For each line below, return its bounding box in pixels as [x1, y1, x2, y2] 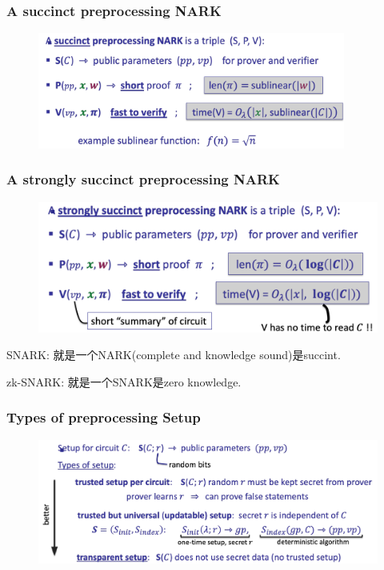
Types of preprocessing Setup [6, 407, 201, 427]
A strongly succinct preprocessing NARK [6, 169, 280, 189]
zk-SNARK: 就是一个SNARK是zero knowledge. [6, 373, 242, 390]
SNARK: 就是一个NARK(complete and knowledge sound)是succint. [6, 346, 341, 363]
